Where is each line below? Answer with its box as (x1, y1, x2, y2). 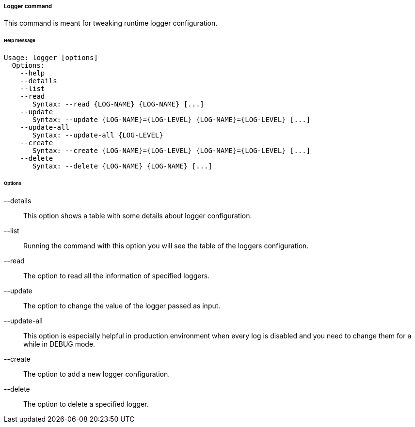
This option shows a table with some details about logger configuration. (23, 211, 252, 220)
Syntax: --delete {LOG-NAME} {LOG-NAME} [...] (32, 162, 212, 170)
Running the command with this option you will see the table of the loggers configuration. (23, 241, 309, 250)
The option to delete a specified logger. (23, 399, 149, 408)
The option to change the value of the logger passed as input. (23, 301, 221, 310)
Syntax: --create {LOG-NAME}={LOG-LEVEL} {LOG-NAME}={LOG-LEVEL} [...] (32, 147, 311, 155)
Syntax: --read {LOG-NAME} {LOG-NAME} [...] (32, 100, 205, 108)
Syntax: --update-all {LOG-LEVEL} (32, 131, 163, 139)
